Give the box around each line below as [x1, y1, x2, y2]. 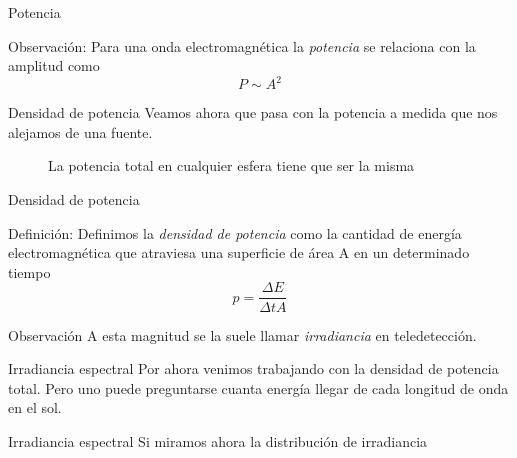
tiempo [8, 261, 51, 282]
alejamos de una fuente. [8, 121, 153, 142]
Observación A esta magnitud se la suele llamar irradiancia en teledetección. [8, 324, 477, 345]
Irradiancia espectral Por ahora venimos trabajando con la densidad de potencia [8, 358, 499, 379]
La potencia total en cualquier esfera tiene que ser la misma [48, 155, 415, 176]
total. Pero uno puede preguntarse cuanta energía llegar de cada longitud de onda [8, 377, 509, 398]
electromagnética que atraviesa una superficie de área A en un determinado [8, 242, 470, 263]
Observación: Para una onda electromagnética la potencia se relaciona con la [8, 35, 476, 56]
